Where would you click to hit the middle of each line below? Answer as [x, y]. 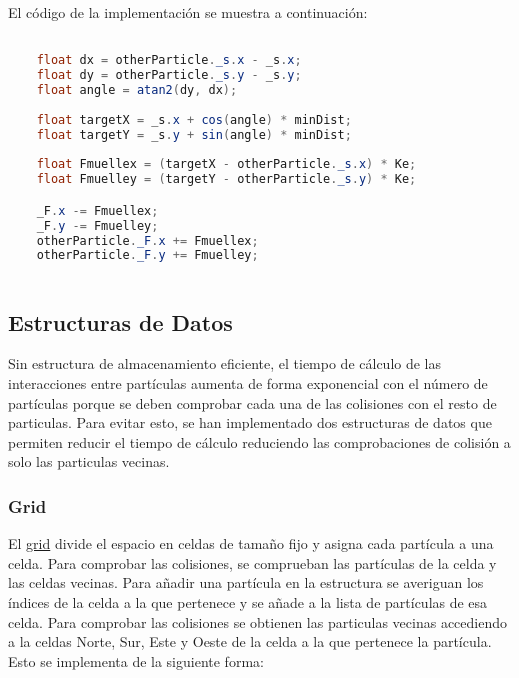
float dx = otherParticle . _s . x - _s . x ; [169, 60]
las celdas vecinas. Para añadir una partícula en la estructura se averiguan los [246, 582]
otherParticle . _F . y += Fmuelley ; [147, 255]
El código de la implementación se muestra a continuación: [188, 12]
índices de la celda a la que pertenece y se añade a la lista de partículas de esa [248, 601]
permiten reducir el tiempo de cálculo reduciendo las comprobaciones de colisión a [259, 441]
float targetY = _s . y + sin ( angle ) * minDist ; [194, 134]
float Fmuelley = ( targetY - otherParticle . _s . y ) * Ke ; [226, 179]
